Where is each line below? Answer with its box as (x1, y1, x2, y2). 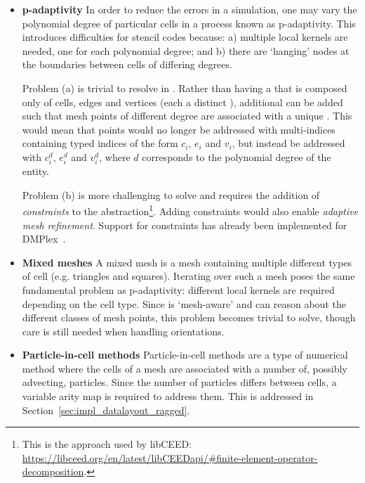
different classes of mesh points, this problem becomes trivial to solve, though (22, 310, 356, 325)
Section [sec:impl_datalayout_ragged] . (22, 402, 190, 417)
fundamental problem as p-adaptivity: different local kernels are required (22, 282, 335, 297)
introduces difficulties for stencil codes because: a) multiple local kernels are (22, 30, 348, 44)
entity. (22, 164, 49, 179)
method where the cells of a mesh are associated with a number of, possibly (22, 361, 347, 375)
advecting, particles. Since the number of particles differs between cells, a (22, 375, 337, 389)
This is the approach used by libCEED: (22, 437, 192, 451)
